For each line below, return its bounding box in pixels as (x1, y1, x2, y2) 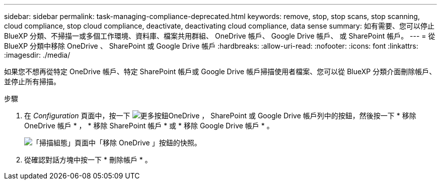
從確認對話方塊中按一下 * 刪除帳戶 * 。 (24, 155, 152, 164)
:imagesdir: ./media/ (4, 51, 70, 59)
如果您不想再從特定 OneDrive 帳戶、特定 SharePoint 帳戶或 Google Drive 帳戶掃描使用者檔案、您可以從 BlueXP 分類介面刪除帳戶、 (4, 67, 436, 76)
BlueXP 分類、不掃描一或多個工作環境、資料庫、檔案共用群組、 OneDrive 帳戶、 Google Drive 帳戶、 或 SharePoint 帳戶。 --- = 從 (4, 32, 435, 40)
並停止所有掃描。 (4, 77, 60, 86)
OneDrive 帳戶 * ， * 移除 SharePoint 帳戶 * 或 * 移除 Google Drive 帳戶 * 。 (24, 121, 274, 130)
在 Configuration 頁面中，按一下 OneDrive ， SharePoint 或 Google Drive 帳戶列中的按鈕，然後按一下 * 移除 (24, 111, 416, 120)
